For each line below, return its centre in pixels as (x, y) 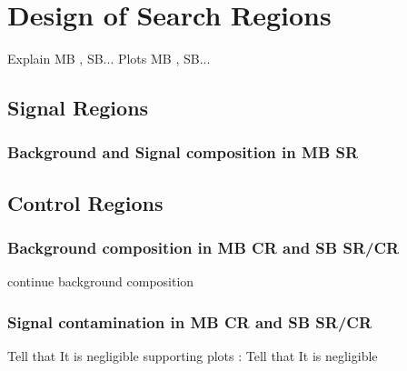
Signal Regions (78, 108)
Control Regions (85, 202)
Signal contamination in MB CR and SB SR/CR (189, 321)
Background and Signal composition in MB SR (183, 152)
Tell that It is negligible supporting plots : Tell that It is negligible (193, 356)
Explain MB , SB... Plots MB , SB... (109, 59)
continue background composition (101, 281)
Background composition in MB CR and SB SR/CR (203, 248)
